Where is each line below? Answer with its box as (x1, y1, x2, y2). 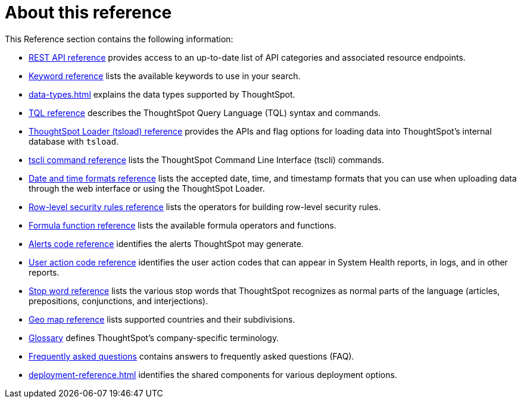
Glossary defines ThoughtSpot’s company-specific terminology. (29, 332, 279, 343)
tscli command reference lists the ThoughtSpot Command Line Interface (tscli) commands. (29, 154, 384, 165)
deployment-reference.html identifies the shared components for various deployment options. (29, 369, 397, 380)
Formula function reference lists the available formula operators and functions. (29, 220, 336, 230)
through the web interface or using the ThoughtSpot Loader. (29, 183, 265, 193)
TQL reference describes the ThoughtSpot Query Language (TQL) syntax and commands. (29, 107, 381, 118)
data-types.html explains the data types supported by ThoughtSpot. (29, 89, 295, 99)
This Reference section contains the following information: (5, 33, 233, 44)
